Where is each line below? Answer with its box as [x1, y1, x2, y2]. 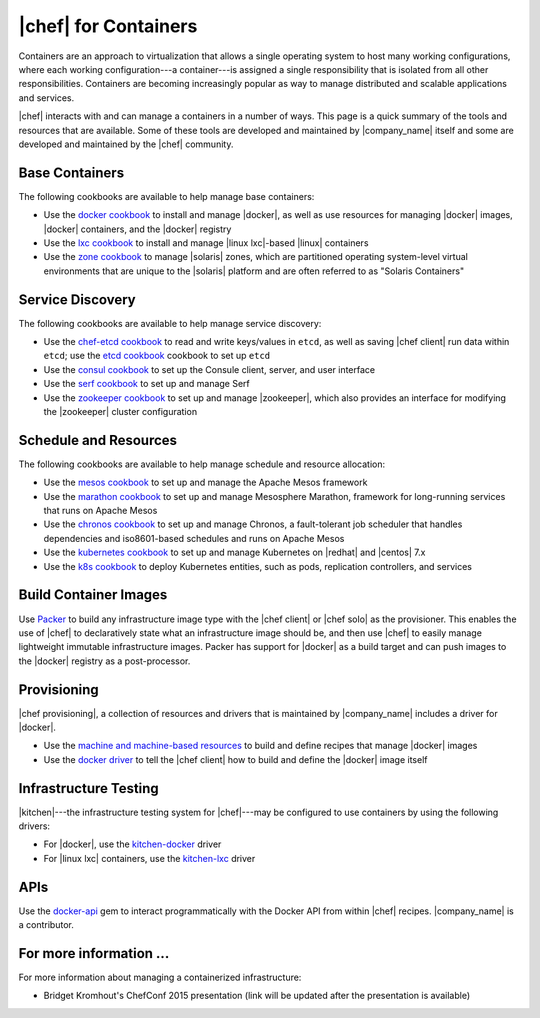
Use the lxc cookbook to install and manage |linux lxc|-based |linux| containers [43, 236, 369, 249]
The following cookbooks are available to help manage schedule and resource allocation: [18, 458, 385, 470]
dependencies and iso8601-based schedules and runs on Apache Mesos [43, 532, 345, 544]
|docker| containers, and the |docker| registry [43, 223, 232, 235]
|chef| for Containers [18, 15, 198, 37]
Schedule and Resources [18, 431, 178, 449]
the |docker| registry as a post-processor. [18, 655, 191, 667]
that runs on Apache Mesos [43, 505, 158, 517]
